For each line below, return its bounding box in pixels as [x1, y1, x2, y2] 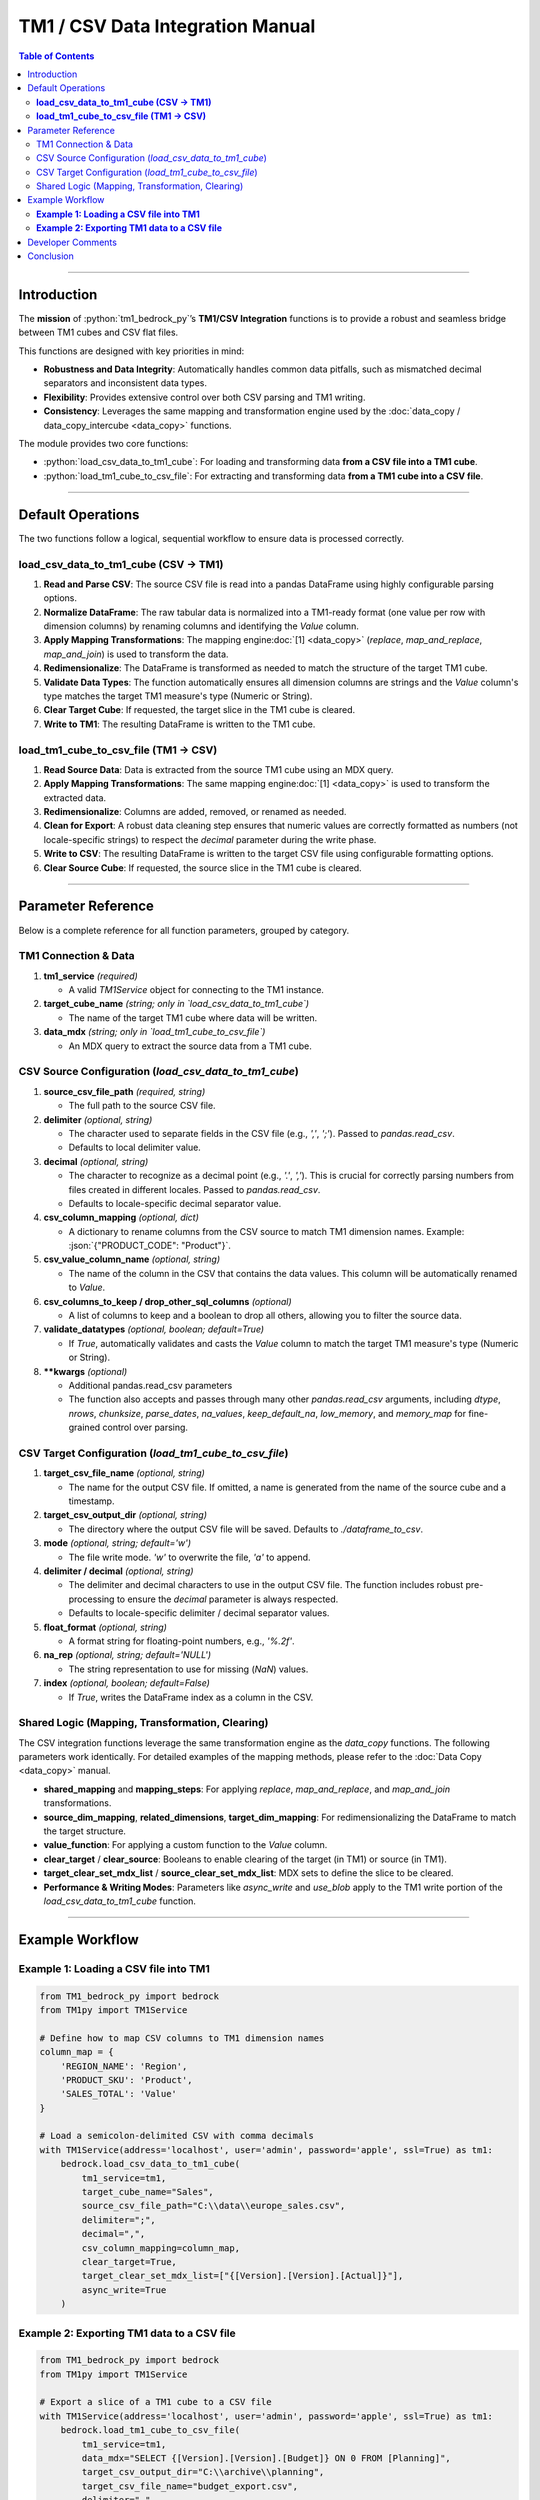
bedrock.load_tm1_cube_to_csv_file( [60, 2425, 240, 2436]
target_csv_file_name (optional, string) [43, 1467, 205, 1479]
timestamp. [68, 1495, 115, 1507]
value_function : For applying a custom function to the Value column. [43, 1839, 328, 1851]
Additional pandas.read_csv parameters [68, 1380, 233, 1391]
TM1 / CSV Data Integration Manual [18, 15, 316, 37]
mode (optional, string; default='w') [43, 1537, 192, 1549]
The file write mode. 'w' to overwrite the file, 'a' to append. [68, 1551, 311, 1563]
